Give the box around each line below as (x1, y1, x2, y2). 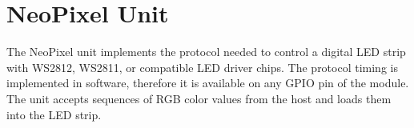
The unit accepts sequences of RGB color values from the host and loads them (6, 90, 392, 106)
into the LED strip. (6, 106, 102, 122)
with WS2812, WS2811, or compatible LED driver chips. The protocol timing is (6, 58, 398, 75)
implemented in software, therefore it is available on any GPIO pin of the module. (6, 74, 409, 91)
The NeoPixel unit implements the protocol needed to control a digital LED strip (6, 43, 406, 60)
